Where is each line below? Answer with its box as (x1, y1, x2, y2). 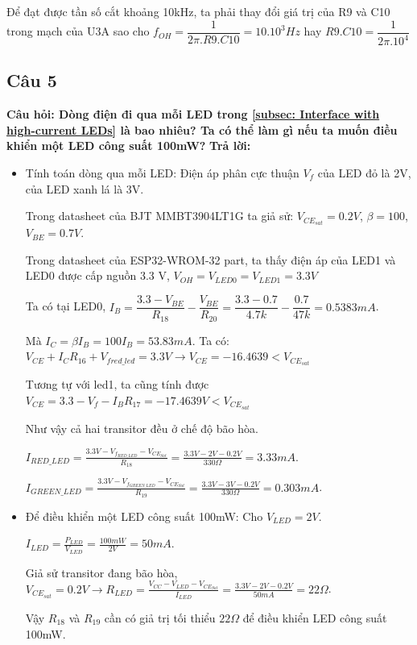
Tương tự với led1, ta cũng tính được (25, 376, 209, 393)
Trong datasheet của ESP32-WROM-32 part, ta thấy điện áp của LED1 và (25, 251, 396, 268)
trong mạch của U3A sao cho (6, 23, 150, 40)
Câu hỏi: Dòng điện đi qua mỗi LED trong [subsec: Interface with (6, 106, 380, 123)
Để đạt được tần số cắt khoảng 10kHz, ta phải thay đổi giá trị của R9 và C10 (6, 3, 390, 19)
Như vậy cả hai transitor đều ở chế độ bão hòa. (25, 419, 258, 436)
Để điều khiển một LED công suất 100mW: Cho (25, 507, 263, 524)
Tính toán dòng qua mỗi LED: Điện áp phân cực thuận (25, 164, 299, 181)
